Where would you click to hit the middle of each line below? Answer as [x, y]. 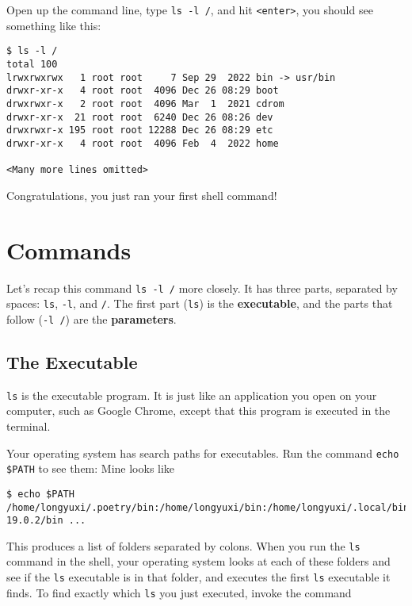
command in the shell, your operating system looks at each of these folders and [198, 561]
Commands [69, 249]
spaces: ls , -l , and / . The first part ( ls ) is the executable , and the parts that [200, 303]
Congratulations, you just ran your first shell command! [142, 195]
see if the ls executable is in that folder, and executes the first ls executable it [198, 577]
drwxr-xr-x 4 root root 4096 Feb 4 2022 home [143, 143]
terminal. [29, 426]
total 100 [32, 64]
